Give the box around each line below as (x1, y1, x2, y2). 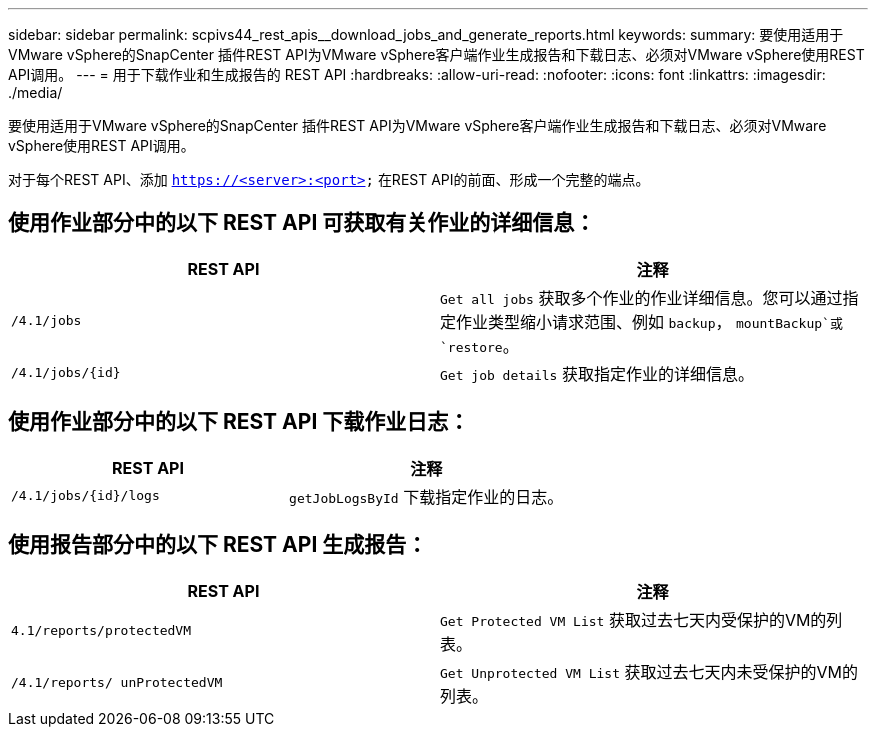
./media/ (8, 84, 63, 101)
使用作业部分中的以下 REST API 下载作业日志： (8, 409, 470, 435)
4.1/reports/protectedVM (11, 623, 192, 639)
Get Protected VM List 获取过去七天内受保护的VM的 (440, 609, 827, 630)
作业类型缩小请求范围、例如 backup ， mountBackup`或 (456, 311, 843, 332)
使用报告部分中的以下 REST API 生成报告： (8, 532, 428, 558)
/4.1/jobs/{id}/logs (11, 488, 160, 504)
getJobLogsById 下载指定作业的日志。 (289, 486, 564, 507)
